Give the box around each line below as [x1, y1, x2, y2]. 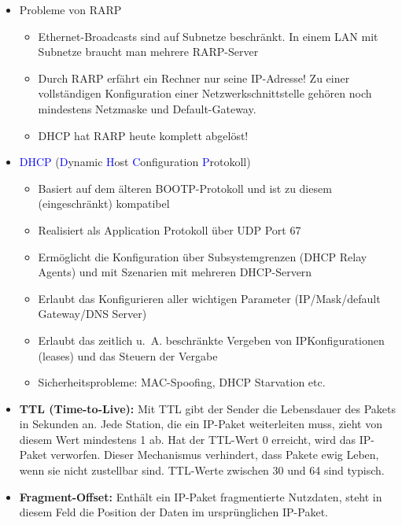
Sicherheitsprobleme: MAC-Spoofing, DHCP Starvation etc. [38, 374, 326, 390]
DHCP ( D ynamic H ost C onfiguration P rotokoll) [19, 153, 251, 170]
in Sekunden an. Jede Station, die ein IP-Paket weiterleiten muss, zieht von [19, 416, 383, 432]
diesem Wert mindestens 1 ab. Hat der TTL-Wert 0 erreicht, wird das [19, 431, 356, 447]
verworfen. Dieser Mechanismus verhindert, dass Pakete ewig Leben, [50, 446, 379, 463]
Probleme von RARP [19, 2, 122, 17]
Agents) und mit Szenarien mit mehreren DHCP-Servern [38, 264, 312, 280]
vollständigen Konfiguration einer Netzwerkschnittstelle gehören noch [38, 85, 372, 102]
